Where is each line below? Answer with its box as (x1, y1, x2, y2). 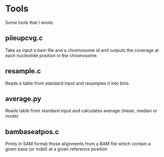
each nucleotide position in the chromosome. (5, 52, 98, 58)
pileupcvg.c (5, 34, 43, 42)
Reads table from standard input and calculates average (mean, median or (5, 108, 158, 114)
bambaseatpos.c (5, 128, 59, 136)
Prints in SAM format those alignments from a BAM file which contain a (5, 141, 151, 147)
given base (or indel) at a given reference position (5, 146, 108, 152)
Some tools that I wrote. (5, 19, 54, 25)
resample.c (5, 67, 41, 75)
